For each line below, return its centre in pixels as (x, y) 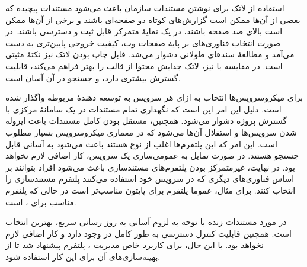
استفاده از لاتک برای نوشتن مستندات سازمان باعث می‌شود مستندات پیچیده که (145, 8)
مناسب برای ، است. (41, 202)
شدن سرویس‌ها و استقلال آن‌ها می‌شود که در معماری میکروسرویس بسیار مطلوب (151, 132)
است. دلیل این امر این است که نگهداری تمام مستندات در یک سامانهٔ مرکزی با (143, 109)
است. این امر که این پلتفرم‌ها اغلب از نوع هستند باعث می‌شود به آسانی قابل (141, 144)
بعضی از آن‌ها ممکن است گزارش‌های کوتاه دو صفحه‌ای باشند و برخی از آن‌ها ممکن (153, 19)
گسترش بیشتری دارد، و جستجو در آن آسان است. (93, 77)
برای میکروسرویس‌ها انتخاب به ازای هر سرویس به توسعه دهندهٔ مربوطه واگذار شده (154, 97)
